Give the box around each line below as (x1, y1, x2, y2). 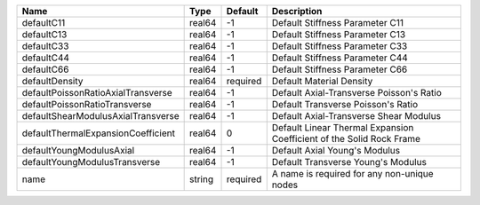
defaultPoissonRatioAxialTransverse (21, 87, 172, 99)
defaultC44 (21, 51, 70, 64)
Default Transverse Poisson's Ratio (271, 99, 419, 110)
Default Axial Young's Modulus (271, 145, 401, 156)
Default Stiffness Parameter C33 (271, 40, 408, 52)
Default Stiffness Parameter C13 (271, 28, 406, 40)
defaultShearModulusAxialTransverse (21, 110, 180, 122)
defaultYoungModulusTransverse (21, 156, 161, 168)
